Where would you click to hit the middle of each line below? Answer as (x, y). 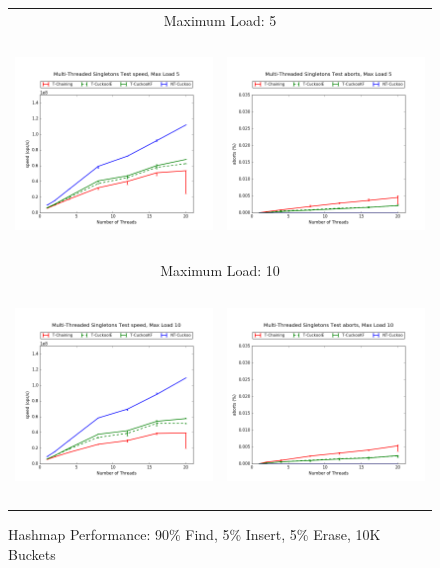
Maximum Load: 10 (220, 270)
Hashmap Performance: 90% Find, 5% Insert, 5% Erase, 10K (194, 534)
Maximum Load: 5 (220, 19)
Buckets (32, 553)
